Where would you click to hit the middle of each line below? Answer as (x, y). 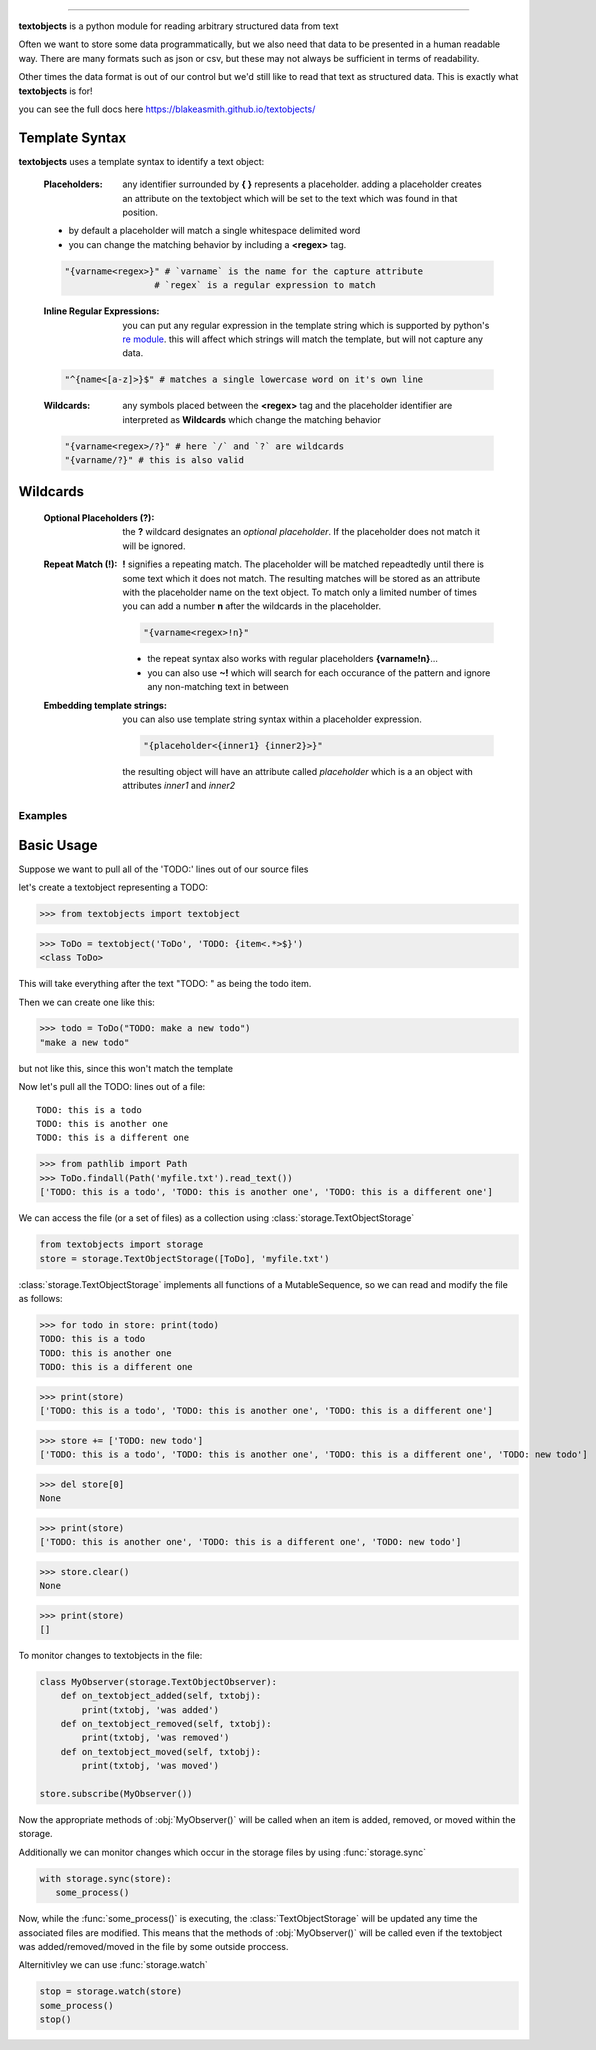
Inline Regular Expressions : (101, 311)
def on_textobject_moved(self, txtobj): (161, 1751)
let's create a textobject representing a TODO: (113, 887)
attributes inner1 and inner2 (179, 786)
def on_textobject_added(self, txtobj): (161, 1696)
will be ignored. (154, 546)
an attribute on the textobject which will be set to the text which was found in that (290, 198)
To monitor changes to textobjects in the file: (110, 1655)
